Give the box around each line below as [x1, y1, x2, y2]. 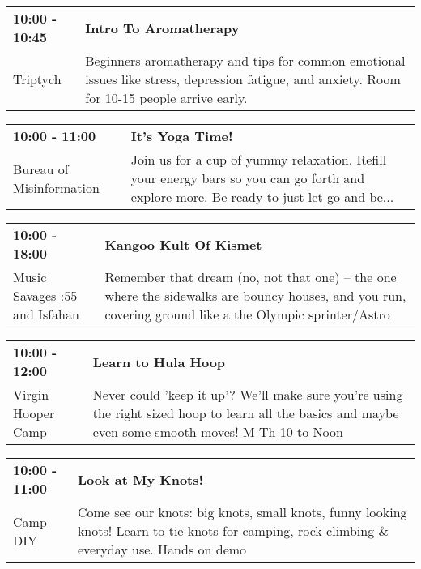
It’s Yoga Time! [130, 126, 233, 145]
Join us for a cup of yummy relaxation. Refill [130, 150, 387, 169]
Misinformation [13, 178, 100, 197]
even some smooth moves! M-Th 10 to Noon [92, 422, 343, 441]
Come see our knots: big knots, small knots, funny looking [77, 503, 407, 521]
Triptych [13, 70, 62, 88]
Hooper [13, 404, 55, 422]
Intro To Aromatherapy [85, 18, 240, 37]
